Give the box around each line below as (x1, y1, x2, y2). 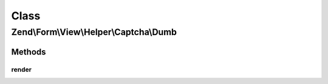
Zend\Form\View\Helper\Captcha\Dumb (11, 27, 177, 37)
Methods (11, 47, 46, 57)
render (11, 65, 32, 74)
